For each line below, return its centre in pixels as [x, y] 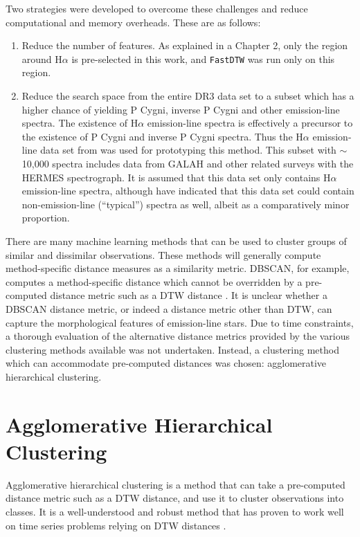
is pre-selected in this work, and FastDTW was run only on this [203, 58]
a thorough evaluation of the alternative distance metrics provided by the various [178, 336]
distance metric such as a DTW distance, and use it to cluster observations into [175, 498]
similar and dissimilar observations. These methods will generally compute [163, 254]
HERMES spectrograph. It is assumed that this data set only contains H [176, 177]
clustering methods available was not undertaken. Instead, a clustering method [172, 349]
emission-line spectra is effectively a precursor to [250, 123]
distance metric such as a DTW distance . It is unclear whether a [189, 295]
